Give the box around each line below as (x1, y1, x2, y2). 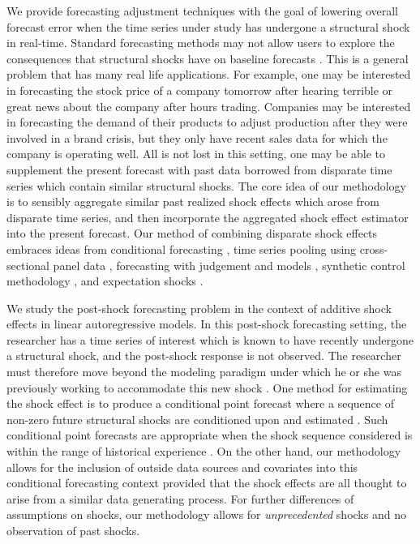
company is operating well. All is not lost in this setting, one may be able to (6, 145, 386, 162)
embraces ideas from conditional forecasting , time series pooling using (6, 240, 357, 257)
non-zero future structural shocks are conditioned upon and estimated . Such (6, 410, 388, 427)
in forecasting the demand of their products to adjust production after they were (6, 114, 408, 131)
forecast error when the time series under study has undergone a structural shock (6, 18, 410, 35)
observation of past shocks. (6, 522, 140, 538)
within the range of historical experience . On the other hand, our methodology (6, 443, 401, 460)
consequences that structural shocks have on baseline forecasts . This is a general (6, 49, 409, 66)
